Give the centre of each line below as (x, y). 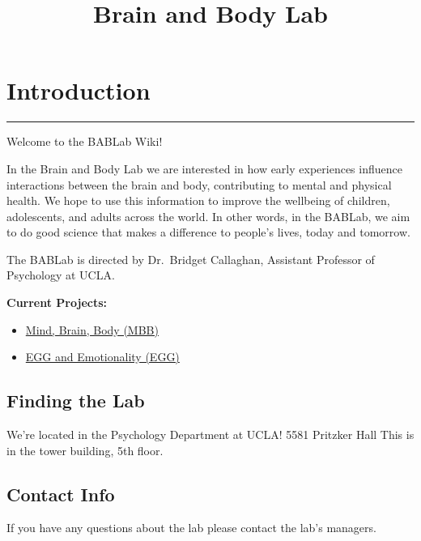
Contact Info (61, 494)
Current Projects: (57, 302)
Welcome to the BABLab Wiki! (85, 141)
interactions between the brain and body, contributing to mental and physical (199, 184)
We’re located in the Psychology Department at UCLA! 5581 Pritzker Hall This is (210, 435)
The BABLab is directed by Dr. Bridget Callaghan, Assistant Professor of (191, 259)
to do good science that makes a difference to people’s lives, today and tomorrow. (208, 232)
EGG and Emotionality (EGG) (102, 357)
